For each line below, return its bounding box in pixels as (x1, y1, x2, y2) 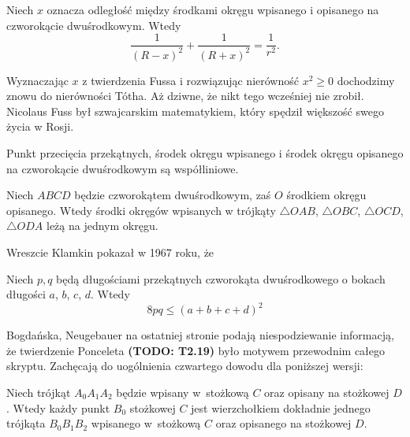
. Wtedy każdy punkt (6, 399, 110, 416)
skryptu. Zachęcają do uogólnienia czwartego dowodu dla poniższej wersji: (6, 357, 363, 374)
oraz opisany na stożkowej (264, 384, 389, 400)
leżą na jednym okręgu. (47, 217, 158, 234)
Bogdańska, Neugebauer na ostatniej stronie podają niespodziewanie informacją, (6, 327, 394, 343)
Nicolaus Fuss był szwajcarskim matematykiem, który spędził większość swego (6, 102, 384, 119)
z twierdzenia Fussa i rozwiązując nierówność (82, 72, 299, 88)
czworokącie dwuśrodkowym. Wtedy (6, 17, 181, 33)
